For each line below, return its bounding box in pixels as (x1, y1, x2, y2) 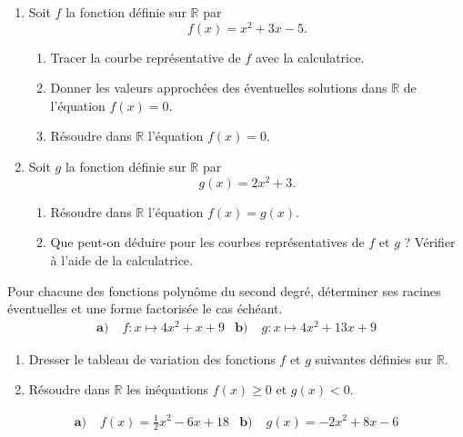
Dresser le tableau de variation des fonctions (28, 349, 276, 368)
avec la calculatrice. (255, 47, 365, 66)
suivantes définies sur (315, 349, 433, 368)
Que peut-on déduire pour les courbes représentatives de (50, 233, 365, 252)
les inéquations (126, 380, 209, 399)
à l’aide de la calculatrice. (50, 250, 193, 269)
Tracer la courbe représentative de (50, 47, 241, 66)
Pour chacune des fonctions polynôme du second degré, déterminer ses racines (7, 281, 441, 300)
